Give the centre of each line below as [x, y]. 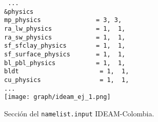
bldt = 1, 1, [67, 72]
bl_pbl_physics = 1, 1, [65, 63]
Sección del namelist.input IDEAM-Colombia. [79, 113]
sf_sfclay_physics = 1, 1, [65, 46]
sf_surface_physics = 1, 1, [65, 54]
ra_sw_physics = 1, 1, [65, 37]
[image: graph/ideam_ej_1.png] [57, 97]
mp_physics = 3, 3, [63, 20]
